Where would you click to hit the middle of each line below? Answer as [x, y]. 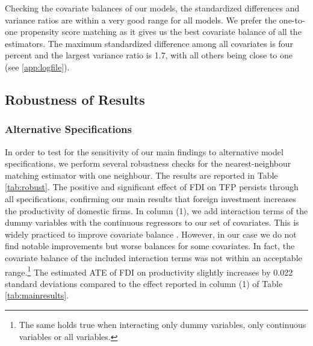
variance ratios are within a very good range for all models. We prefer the [141, 20]
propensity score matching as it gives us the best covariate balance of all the [161, 32]
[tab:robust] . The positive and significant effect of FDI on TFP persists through [152, 187]
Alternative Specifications [68, 129]
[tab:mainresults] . [37, 295]
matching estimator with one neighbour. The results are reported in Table [141, 175]
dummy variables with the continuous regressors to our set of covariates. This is [152, 222]
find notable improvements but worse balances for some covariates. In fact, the [150, 246]
